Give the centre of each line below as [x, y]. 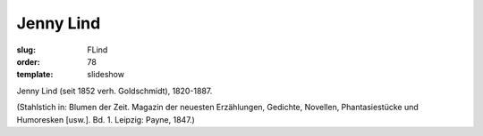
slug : [26, 50]
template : [35, 75]
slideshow [106, 75]
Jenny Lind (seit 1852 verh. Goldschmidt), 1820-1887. [114, 91]
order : [28, 61]
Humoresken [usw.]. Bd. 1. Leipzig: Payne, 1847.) [106, 119]
